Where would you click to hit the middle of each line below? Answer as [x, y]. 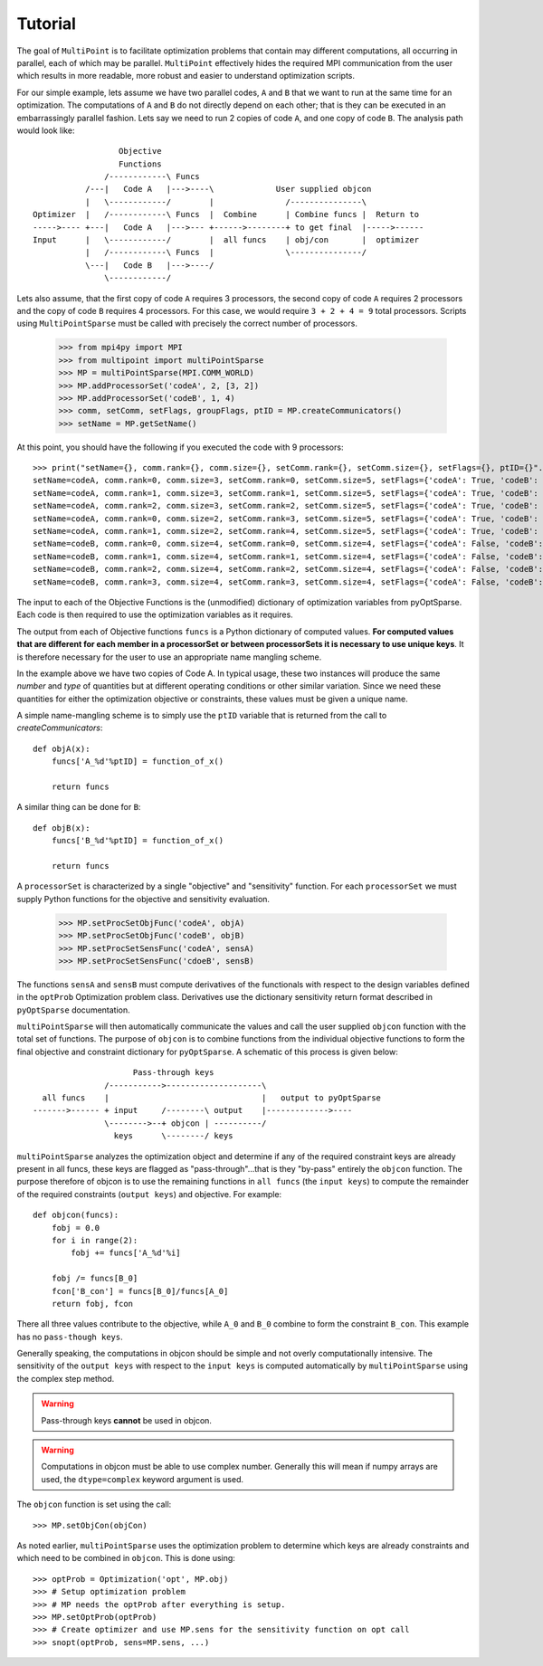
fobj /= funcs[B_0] [95, 1279]
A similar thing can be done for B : [79, 807]
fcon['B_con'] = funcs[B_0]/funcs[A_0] [140, 1291]
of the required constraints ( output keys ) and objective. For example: [149, 1194]
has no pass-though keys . [70, 1337]
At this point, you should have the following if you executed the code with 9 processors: [180, 447]
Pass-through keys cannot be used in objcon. [127, 1420]
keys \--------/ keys [174, 1136]
